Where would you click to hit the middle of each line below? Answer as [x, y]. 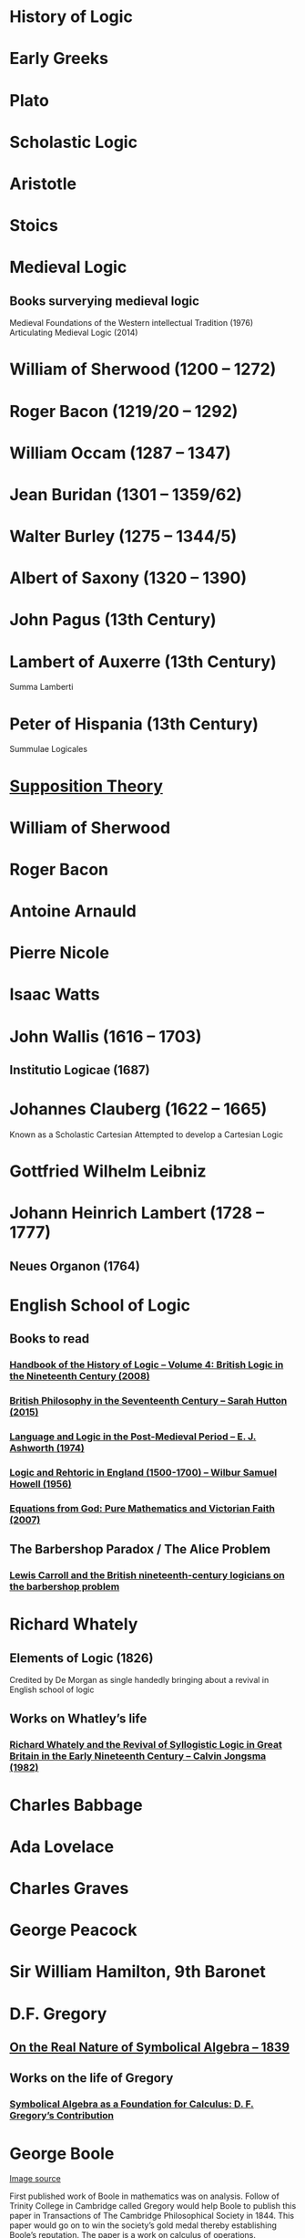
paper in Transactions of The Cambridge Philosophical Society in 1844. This [152, 2216]
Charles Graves [69, 1889]
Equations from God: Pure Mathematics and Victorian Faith [142, 1508]
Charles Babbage [76, 1805]
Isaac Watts [55, 994]
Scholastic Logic [74, 142]
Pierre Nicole [59, 953]
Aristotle [43, 183]
